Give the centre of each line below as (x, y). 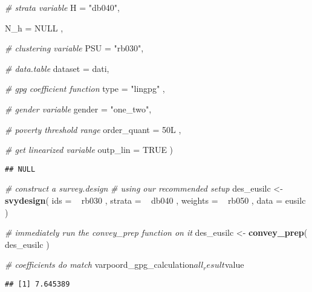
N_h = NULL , (34, 28)
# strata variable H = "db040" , (62, 7)
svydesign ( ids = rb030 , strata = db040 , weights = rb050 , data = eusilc (155, 200)
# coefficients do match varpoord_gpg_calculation (99, 264)
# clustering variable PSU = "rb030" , (74, 48)
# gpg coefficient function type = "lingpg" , (85, 89)
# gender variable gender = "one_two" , (78, 109)
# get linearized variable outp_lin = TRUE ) (89, 150)
